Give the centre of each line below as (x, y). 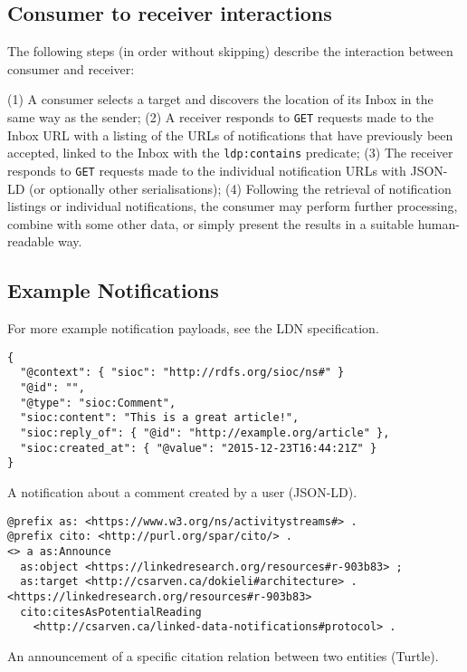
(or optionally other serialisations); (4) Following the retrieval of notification (240, 188)
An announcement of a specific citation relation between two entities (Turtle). (223, 655)
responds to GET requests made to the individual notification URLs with (207, 170)
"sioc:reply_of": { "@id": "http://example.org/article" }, (205, 433)
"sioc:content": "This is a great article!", (160, 418)
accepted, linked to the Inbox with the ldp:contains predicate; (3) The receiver (230, 153)
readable (31, 241)
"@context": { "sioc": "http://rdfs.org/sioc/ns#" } (182, 373)
